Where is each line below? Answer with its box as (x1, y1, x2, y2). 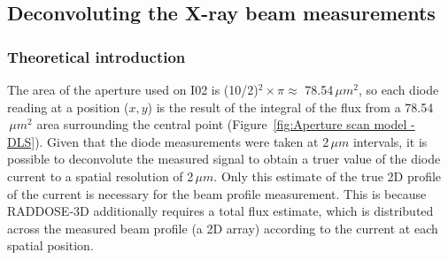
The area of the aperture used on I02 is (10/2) (7, 80, 259, 98)
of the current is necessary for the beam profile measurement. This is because (7, 184, 427, 203)
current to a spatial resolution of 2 (7, 166, 194, 185)
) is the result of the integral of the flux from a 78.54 (147, 97, 434, 116)
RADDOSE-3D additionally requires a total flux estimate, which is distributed (7, 202, 434, 220)
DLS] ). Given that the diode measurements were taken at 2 (7, 132, 329, 150)
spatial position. (7, 236, 94, 255)
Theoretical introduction (7, 45, 186, 67)
